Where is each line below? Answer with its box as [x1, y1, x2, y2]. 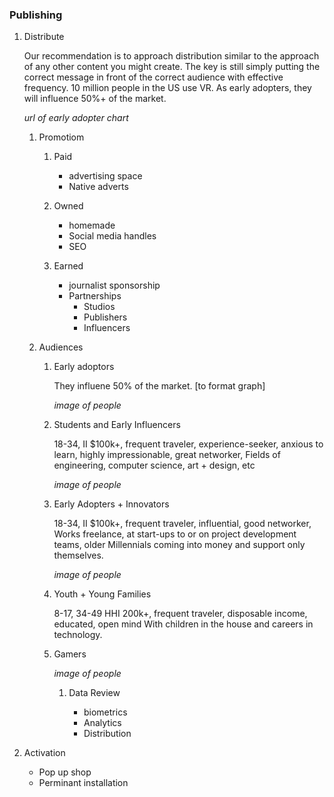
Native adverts [68, 181, 129, 193]
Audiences [38, 341, 84, 353]
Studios [83, 301, 116, 313]
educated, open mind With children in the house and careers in [53, 618, 314, 630]
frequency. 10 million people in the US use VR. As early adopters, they [23, 82, 312, 94]
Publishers [83, 311, 128, 323]
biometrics [83, 706, 128, 718]
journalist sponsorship [68, 279, 161, 292]
